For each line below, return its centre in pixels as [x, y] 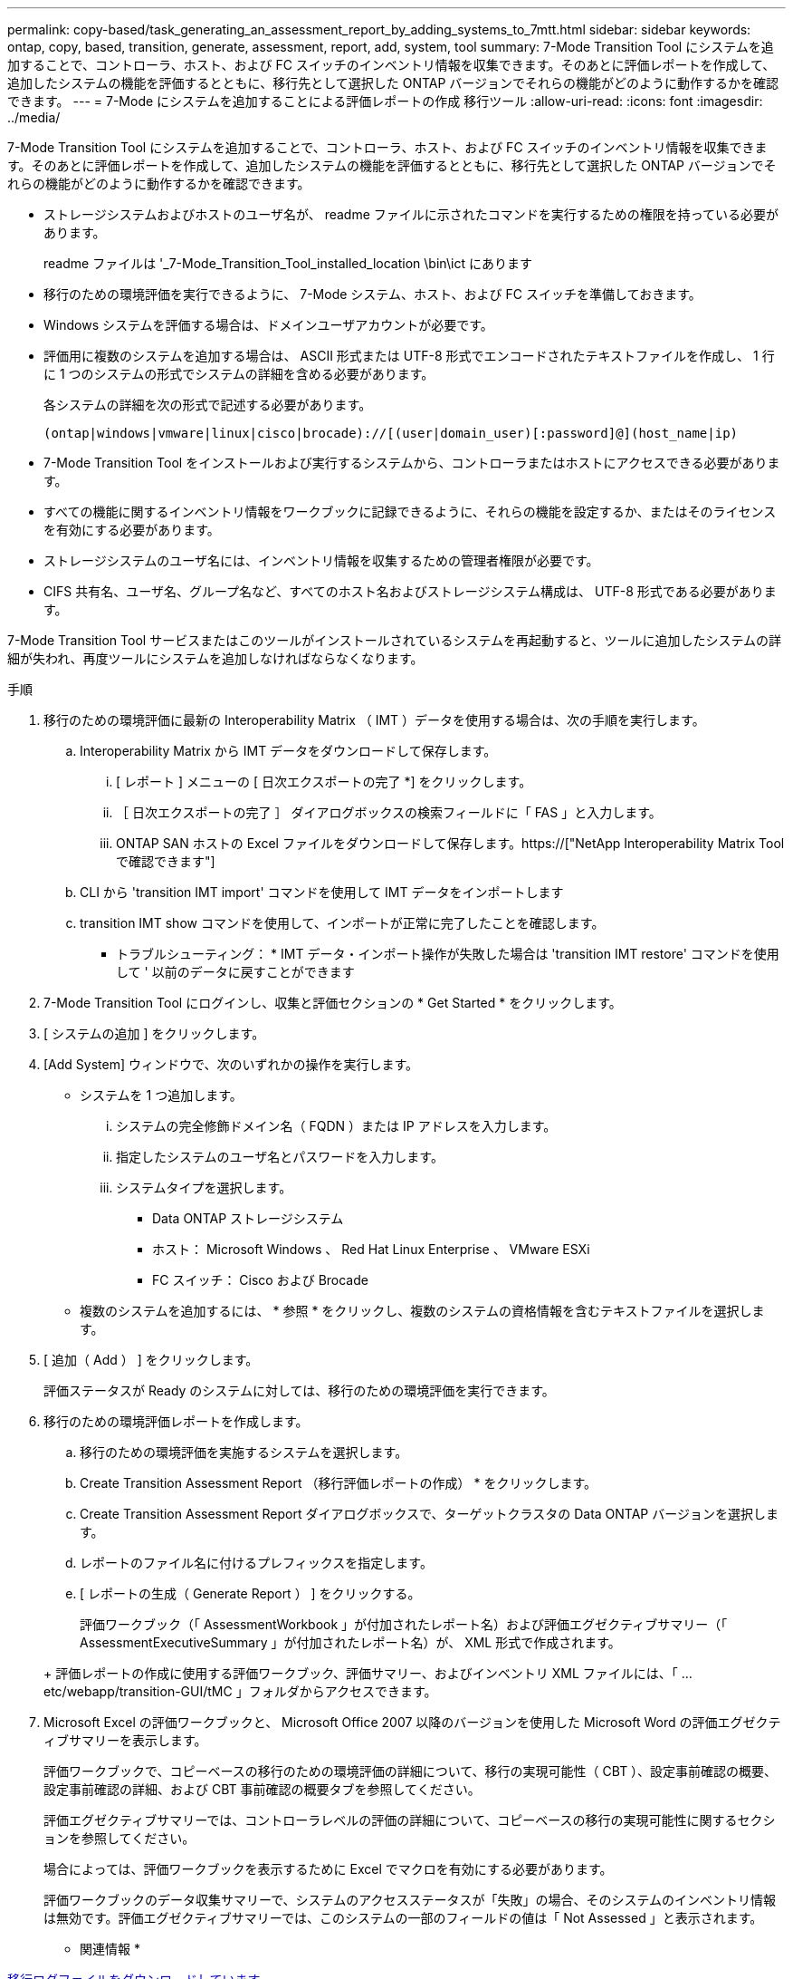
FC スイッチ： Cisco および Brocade [260, 1280]
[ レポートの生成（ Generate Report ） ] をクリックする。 [250, 1593]
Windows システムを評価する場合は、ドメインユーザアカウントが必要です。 [268, 325]
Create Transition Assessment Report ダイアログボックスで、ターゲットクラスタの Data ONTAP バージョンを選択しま [429, 1514]
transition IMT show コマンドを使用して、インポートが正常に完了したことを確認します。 [342, 923]
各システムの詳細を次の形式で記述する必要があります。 [208, 405]
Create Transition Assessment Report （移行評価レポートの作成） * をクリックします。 [338, 1483]
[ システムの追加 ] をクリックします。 [154, 1033]
